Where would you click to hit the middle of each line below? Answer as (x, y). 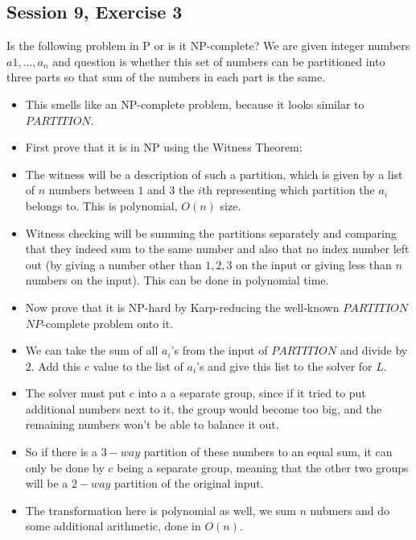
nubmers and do (350, 510)
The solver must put (76, 393)
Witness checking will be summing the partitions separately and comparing (211, 233)
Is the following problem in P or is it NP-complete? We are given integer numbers (208, 46)
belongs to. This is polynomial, (101, 205)
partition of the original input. (189, 483)
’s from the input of (219, 350)
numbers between (91, 190)
